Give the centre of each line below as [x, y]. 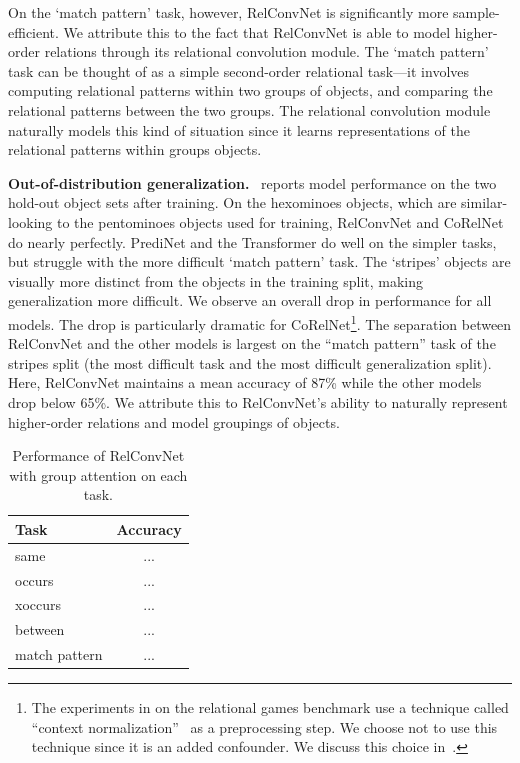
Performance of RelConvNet [98, 455]
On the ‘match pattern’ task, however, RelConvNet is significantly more [228, 12]
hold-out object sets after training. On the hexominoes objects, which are [232, 202]
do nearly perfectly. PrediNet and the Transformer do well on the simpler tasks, [252, 241]
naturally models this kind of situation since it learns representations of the [239, 129]
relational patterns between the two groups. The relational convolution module [249, 109]
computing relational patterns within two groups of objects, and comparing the [250, 90]
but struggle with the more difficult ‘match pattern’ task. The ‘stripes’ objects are [259, 261]
